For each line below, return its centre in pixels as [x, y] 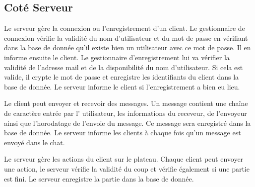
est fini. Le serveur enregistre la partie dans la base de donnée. [99, 178]
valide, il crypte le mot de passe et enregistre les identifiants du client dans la [122, 77]
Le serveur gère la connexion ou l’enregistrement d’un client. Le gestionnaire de [125, 28]
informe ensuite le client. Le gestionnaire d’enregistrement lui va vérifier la [117, 57]
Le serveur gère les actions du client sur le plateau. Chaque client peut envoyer [124, 159]
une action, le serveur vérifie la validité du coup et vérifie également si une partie [127, 168]
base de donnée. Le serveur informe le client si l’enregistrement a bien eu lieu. [122, 86]
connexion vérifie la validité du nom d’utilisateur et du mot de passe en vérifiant [126, 38]
